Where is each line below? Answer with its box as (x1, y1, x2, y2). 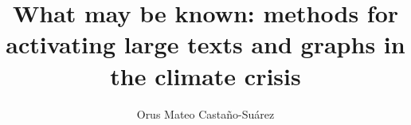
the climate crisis (110, 59, 301, 92)
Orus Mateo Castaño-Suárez (136, 105, 275, 122)
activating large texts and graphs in (6, 28, 405, 61)
